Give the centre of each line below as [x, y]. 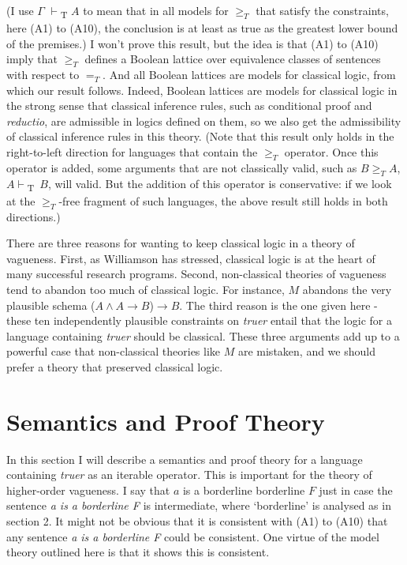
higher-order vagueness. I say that [88, 490]
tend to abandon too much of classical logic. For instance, [146, 289]
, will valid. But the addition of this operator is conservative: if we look [220, 183]
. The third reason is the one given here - [278, 305]
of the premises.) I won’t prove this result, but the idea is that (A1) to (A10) [192, 43]
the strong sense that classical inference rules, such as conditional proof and [189, 105]
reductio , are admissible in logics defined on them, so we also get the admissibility [204, 121]
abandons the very [347, 289]
